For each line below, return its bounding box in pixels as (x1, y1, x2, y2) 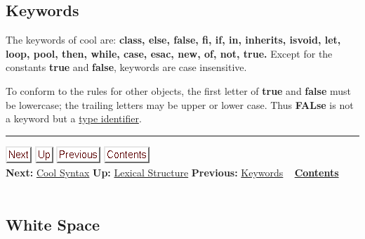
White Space (6, 213, 100, 235)
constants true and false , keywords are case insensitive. (6, 60, 247, 75)
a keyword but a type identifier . (6, 111, 142, 126)
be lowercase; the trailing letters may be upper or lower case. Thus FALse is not (6, 97, 354, 112)
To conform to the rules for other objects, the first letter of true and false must (6, 83, 351, 98)
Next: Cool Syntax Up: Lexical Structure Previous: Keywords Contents (6, 165, 339, 180)
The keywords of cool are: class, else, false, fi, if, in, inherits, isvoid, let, (6, 32, 341, 47)
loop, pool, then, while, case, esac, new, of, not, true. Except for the (6, 46, 333, 60)
